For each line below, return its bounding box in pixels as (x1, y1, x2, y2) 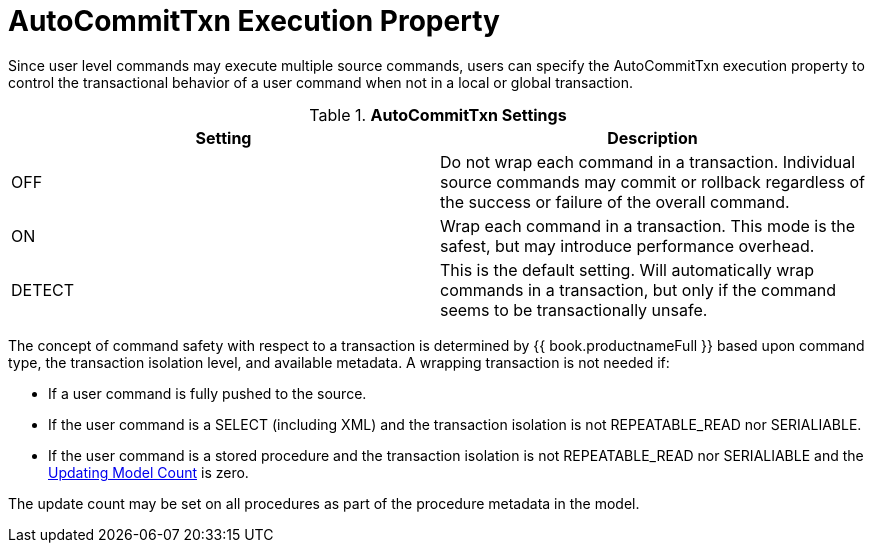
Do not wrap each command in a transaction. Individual (440, 151, 856, 172)
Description (607, 127, 698, 148)
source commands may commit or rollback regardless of (440, 171, 865, 192)
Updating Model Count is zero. (48, 463, 249, 481)
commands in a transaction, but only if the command (440, 279, 837, 300)
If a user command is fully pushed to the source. (48, 384, 367, 402)
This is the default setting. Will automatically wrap (440, 259, 815, 280)
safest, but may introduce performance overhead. (440, 235, 815, 256)
